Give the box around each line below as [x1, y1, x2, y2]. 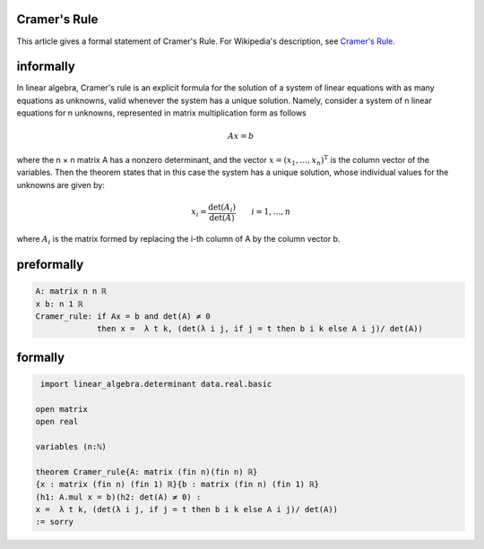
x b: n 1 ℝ [35, 298, 83, 309]
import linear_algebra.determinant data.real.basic [40, 379, 272, 390]
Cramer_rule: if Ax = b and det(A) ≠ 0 [35, 312, 211, 322]
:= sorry [35, 517, 74, 528]
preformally [16, 257, 84, 272]
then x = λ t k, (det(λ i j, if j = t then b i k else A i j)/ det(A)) [97, 323, 423, 334]
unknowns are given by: [16, 179, 105, 190]
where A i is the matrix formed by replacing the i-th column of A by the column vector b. [16, 234, 341, 246]
